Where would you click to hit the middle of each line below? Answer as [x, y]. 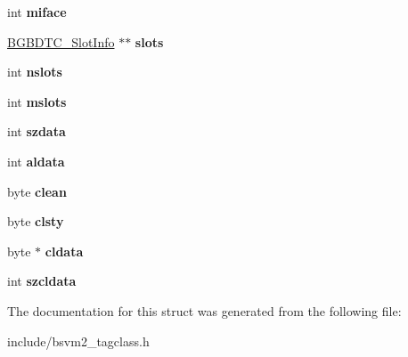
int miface [37, 12]
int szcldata [42, 281]
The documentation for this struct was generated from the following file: [204, 310]
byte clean [37, 191]
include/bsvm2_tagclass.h [78, 341]
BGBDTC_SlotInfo [61, 41]
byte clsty [36, 221]
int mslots [37, 101]
